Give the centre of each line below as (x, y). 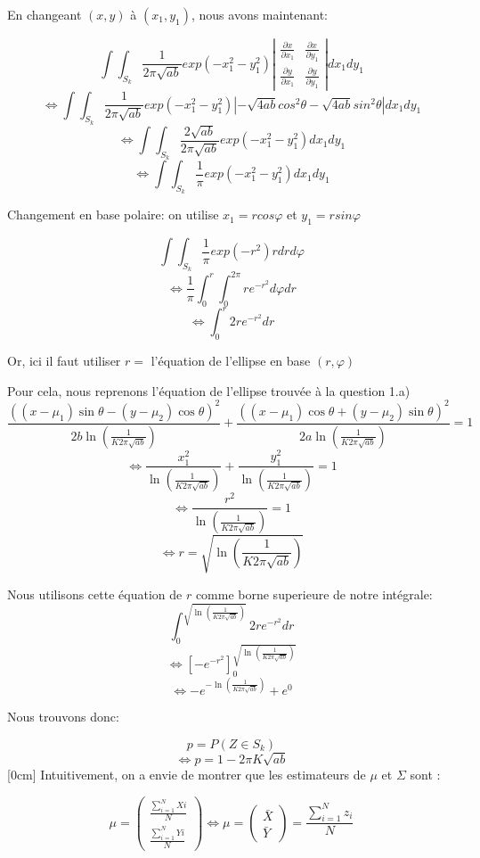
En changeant (45, 14)
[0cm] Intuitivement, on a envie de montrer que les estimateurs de (187, 774)
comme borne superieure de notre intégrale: (314, 594)
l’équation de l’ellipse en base (231, 361)
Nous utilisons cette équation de (95, 594)
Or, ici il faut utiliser (64, 361)
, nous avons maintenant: (259, 14)
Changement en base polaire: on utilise (113, 214)
